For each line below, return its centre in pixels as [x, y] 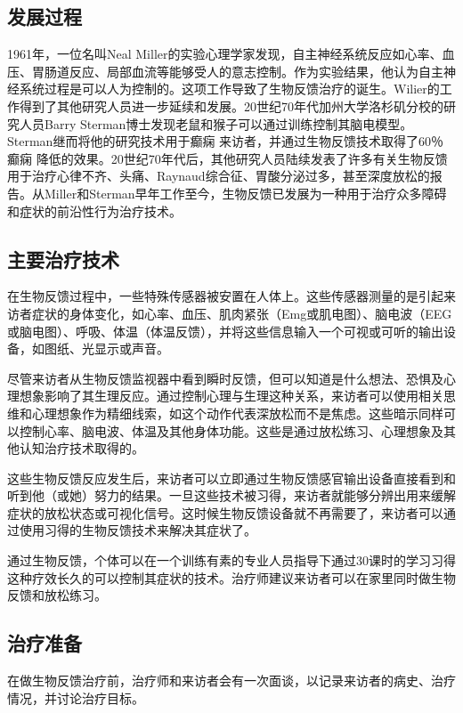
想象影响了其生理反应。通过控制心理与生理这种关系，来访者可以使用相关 [231, 396]
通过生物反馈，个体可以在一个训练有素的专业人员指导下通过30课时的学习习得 [231, 560]
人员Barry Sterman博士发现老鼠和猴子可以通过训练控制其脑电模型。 [216, 123]
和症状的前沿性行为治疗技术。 [94, 211]
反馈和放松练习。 [57, 595]
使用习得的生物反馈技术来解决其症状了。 [138, 530]
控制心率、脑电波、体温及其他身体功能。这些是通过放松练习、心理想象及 [231, 430]
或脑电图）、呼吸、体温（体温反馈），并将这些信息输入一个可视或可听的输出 [225, 331]
